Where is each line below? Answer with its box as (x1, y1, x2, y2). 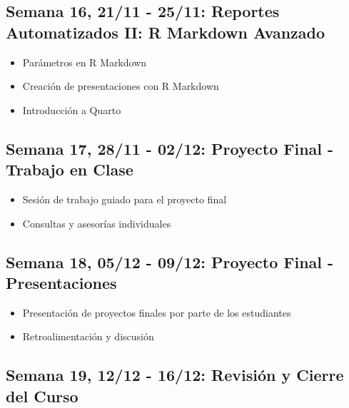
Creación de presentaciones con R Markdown (22, 78, 219, 93)
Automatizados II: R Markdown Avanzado (6, 21, 325, 43)
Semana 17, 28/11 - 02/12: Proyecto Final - (6, 137, 334, 159)
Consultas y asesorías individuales (22, 215, 171, 230)
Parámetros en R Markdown (22, 54, 147, 69)
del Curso (6, 384, 79, 407)
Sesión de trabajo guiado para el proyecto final (22, 191, 227, 206)
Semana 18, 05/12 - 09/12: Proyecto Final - (6, 250, 334, 272)
